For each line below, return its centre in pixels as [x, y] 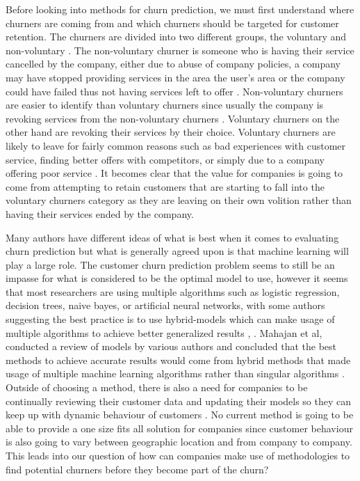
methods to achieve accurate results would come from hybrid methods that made [178, 360]
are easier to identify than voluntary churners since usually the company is [165, 105]
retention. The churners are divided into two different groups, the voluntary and [176, 37]
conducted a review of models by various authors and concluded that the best [171, 346]
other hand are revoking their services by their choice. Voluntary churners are [171, 132]
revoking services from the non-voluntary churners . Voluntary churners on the [173, 118]
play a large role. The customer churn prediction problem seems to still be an [170, 264]
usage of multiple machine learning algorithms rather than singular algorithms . [175, 373]
